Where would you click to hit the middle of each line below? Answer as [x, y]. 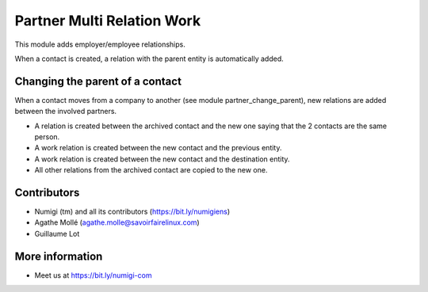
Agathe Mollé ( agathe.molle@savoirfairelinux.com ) [117, 222]
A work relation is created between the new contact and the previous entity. [158, 148]
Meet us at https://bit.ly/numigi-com [93, 275]
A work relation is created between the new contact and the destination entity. [162, 159]
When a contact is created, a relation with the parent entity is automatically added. [149, 59]
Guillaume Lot [57, 233]
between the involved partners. [66, 112]
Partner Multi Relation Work [108, 21]
